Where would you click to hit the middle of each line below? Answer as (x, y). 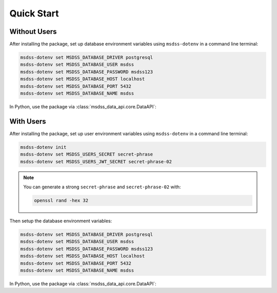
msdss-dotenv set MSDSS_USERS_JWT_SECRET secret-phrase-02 (96, 161)
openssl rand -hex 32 (61, 201)
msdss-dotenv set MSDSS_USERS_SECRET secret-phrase (87, 154)
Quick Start (34, 13)
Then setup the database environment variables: (61, 221)
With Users (28, 121)
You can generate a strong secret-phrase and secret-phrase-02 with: (102, 187)
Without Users (33, 32)
